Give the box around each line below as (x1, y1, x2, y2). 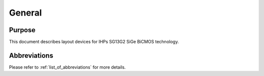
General (9, 7, 42, 18)
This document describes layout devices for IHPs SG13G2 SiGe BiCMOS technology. (9, 39, 179, 45)
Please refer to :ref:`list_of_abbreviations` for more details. (9, 64, 126, 70)
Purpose (9, 26, 36, 34)
